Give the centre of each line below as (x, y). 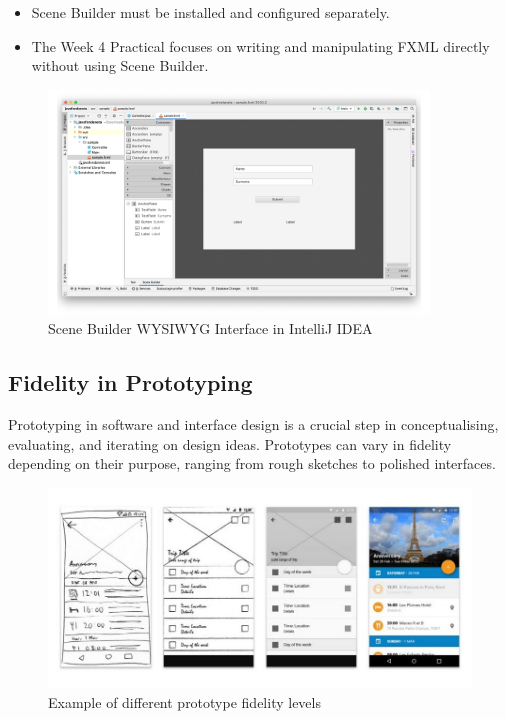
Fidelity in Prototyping (130, 382)
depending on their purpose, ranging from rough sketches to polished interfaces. (252, 463)
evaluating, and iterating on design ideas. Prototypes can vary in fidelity (230, 443)
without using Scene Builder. (120, 65)
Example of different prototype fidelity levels (184, 701)
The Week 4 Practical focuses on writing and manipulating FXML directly (260, 45)
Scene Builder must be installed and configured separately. (210, 12)
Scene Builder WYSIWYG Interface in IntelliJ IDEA (210, 328)
